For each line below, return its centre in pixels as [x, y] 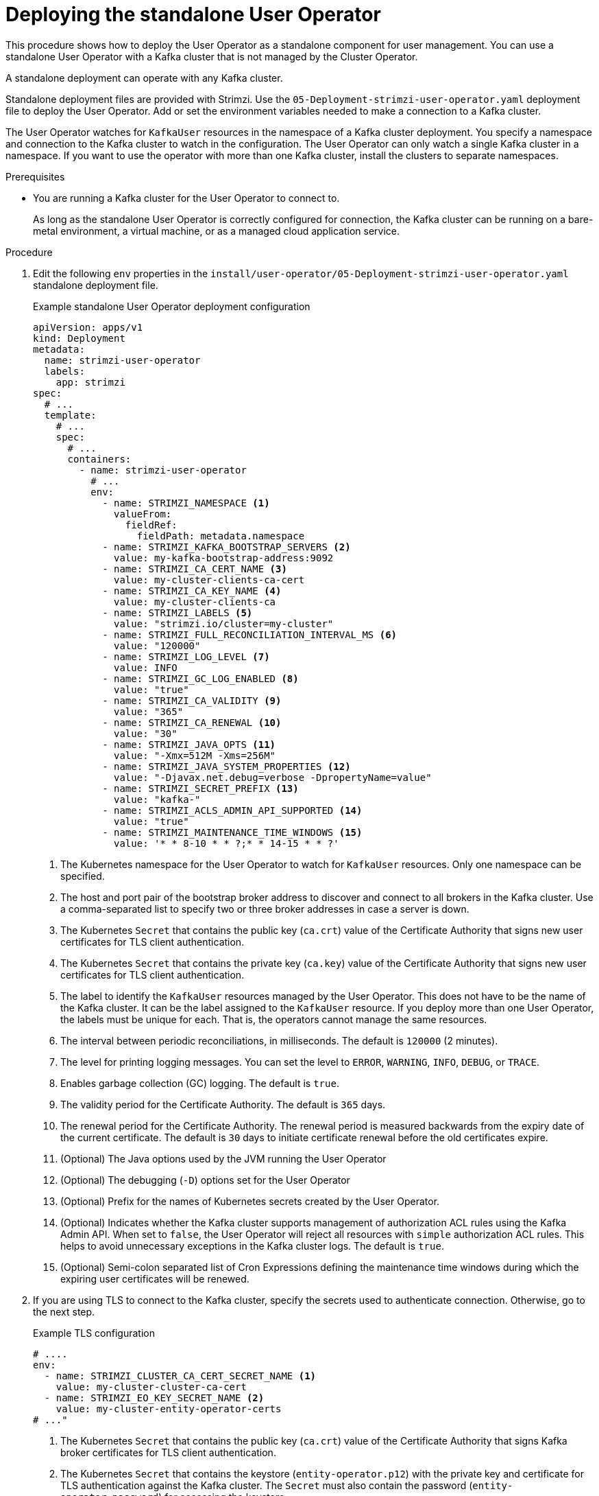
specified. [83, 876]
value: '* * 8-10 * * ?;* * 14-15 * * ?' [227, 843]
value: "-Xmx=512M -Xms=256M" [195, 755]
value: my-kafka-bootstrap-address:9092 [224, 558]
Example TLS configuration [94, 1333]
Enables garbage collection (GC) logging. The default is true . [200, 1083]
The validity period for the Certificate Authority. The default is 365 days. [223, 1104]
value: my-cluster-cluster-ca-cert [151, 1387]
